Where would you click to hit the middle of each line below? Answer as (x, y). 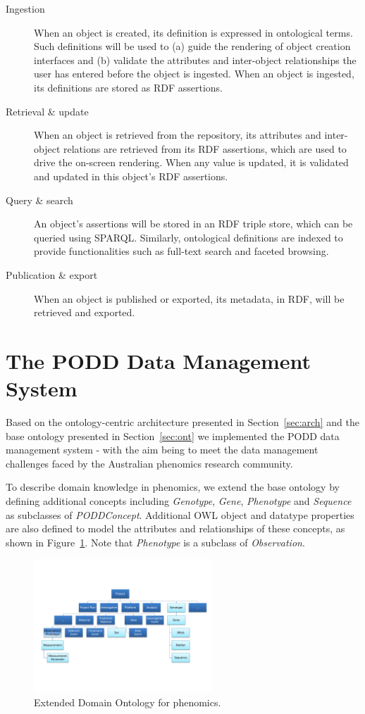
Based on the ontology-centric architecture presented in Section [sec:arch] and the (182, 422)
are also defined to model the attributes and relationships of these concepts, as (175, 528)
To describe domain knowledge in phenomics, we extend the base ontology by (173, 487)
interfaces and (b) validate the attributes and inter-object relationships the (195, 60)
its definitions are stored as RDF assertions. (129, 87)
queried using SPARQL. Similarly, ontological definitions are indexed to (188, 237)
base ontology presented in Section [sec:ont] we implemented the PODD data (173, 436)
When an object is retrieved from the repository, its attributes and (178, 135)
